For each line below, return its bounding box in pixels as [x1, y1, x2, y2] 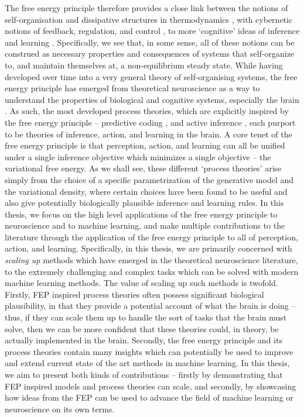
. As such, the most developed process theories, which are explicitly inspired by [5, 105, 289, 117]
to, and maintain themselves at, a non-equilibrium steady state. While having [5, 58, 283, 71]
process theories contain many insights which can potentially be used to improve [5, 345, 293, 357]
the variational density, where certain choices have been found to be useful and [5, 185, 288, 197]
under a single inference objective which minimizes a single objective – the [5, 150, 271, 163]
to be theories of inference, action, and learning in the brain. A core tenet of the [5, 127, 292, 140]
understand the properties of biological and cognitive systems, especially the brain [5, 93, 299, 105]
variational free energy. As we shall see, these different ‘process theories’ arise [5, 162, 282, 174]
